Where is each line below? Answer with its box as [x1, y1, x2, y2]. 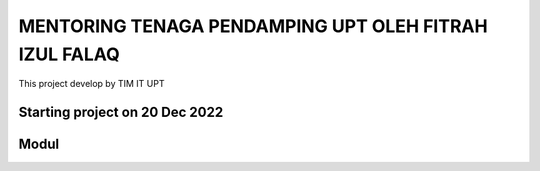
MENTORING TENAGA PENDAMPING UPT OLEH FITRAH [18, 15, 489, 37]
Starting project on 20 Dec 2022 [18, 104, 224, 121]
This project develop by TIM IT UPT [18, 78, 165, 90]
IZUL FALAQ [18, 43, 120, 65]
